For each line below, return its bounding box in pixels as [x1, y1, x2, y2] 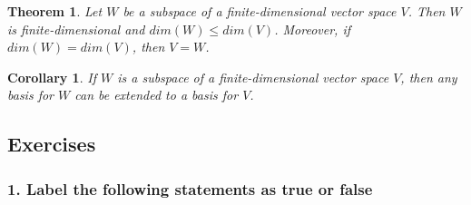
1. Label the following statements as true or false [7, 177, 373, 200]
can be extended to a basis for [74, 85, 239, 104]
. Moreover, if [274, 19, 350, 38]
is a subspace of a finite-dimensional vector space [117, 67, 389, 86]
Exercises [7, 130, 96, 158]
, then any [400, 67, 457, 86]
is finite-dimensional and [7, 19, 145, 38]
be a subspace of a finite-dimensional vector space [123, 2, 397, 20]
